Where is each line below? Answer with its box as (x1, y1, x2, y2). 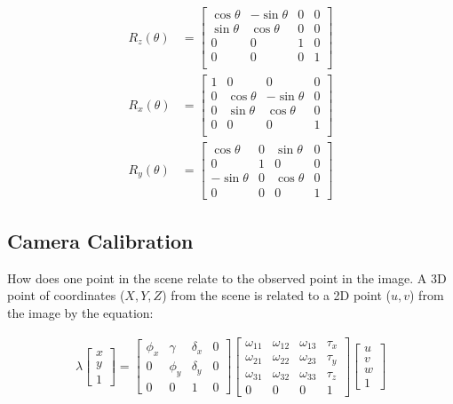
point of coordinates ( (7, 286, 125, 305)
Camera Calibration (7, 226, 194, 254)
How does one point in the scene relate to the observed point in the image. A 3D (7, 268, 447, 287)
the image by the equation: (7, 303, 154, 321)
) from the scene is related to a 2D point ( (162, 286, 391, 305)
